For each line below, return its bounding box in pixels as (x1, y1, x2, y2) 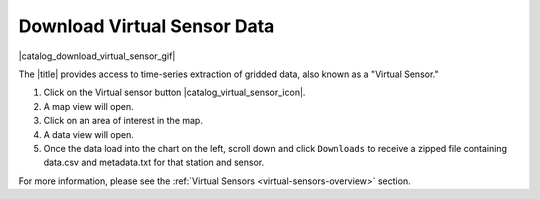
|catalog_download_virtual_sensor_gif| (18, 50, 176, 62)
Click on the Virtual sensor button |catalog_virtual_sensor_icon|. (43, 86, 306, 99)
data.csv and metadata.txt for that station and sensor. (43, 156, 265, 169)
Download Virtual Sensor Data (18, 15, 275, 37)
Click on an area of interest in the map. (43, 115, 204, 127)
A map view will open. (43, 100, 134, 112)
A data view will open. (43, 128, 135, 140)
